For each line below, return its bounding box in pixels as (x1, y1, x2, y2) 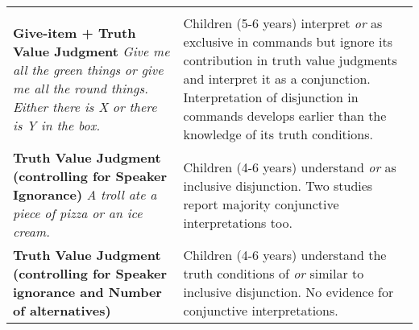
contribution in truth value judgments (183, 51, 397, 69)
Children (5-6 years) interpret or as (183, 14, 383, 32)
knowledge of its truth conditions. (183, 125, 373, 143)
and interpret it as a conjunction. (183, 69, 371, 88)
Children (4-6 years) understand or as (183, 157, 396, 176)
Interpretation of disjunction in (183, 88, 359, 106)
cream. (13, 222, 51, 241)
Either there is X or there (13, 97, 157, 116)
